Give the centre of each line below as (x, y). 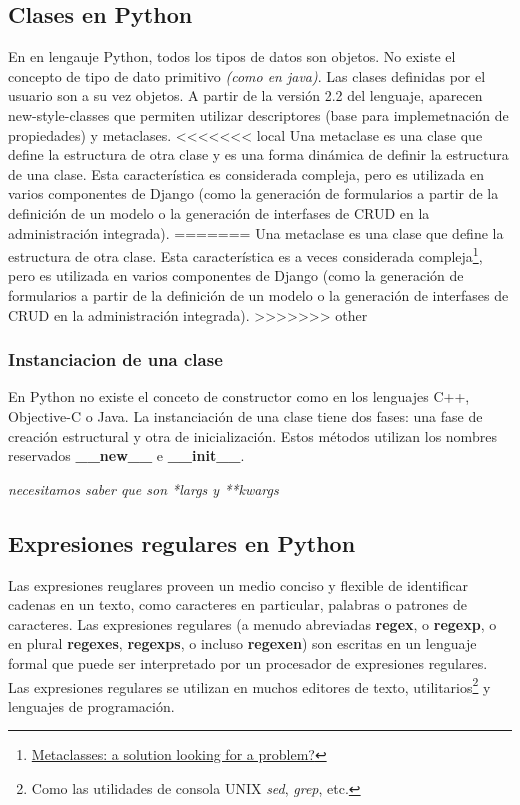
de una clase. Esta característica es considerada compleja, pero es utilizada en (246, 173)
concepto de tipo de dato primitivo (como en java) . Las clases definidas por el (247, 75)
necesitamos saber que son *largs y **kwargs (143, 488)
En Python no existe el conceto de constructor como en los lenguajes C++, (239, 396)
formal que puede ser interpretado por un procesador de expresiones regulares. (248, 662)
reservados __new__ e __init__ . (126, 455)
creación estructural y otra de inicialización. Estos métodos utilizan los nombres (252, 435)
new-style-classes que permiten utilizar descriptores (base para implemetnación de (258, 114)
